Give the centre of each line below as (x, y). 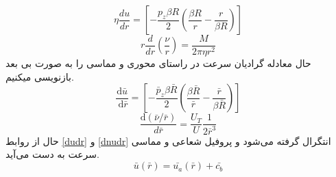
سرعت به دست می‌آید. (52, 154)
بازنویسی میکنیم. (40, 76)
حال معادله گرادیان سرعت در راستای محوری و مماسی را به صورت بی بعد (158, 63)
